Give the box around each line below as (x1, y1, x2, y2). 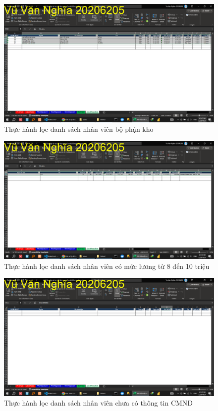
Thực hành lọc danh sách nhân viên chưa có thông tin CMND (4, 398, 193, 408)
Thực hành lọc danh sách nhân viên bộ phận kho (4, 124, 154, 134)
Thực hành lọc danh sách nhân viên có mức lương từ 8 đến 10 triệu (4, 260, 210, 271)
